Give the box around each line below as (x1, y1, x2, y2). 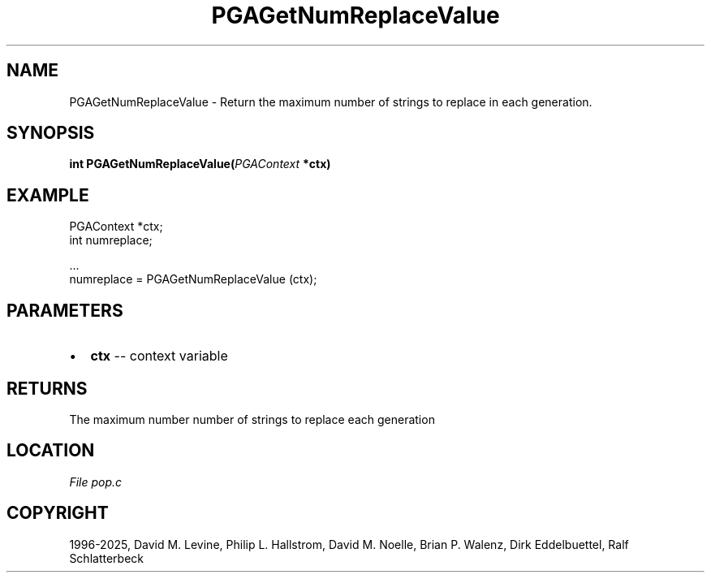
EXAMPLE (6, 184, 89, 205)
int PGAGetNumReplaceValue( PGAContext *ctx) (69, 157, 331, 171)
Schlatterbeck (69, 551, 144, 565)
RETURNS (6, 378, 88, 399)
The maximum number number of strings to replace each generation (69, 412, 435, 426)
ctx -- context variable (90, 348, 228, 365)
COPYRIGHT (6, 503, 109, 524)
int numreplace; (69, 233, 153, 248)
